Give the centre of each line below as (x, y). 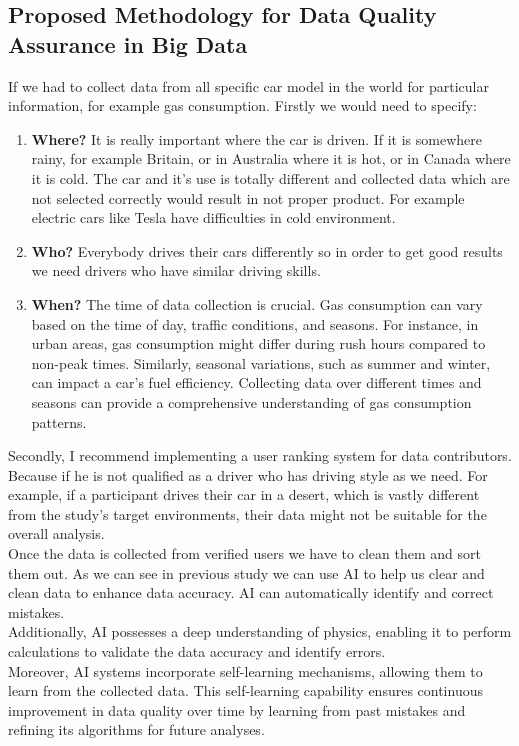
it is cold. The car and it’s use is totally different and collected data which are (270, 177)
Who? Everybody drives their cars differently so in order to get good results (267, 250)
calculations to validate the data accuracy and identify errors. (197, 651)
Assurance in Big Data (128, 43)
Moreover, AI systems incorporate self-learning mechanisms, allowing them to (245, 670)
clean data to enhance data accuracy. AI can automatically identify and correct (251, 592)
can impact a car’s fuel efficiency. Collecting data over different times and (256, 382)
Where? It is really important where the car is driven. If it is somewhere (257, 138)
